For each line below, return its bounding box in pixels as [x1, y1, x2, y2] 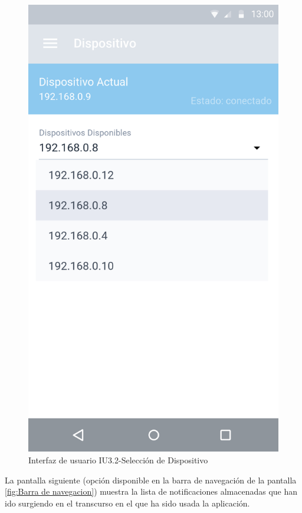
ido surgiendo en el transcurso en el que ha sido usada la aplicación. [5, 496, 250, 509]
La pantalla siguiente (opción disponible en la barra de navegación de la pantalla [5, 473, 297, 486]
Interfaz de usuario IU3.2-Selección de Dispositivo [28, 453, 208, 466]
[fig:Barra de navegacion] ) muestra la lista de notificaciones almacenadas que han [5, 485, 298, 498]
